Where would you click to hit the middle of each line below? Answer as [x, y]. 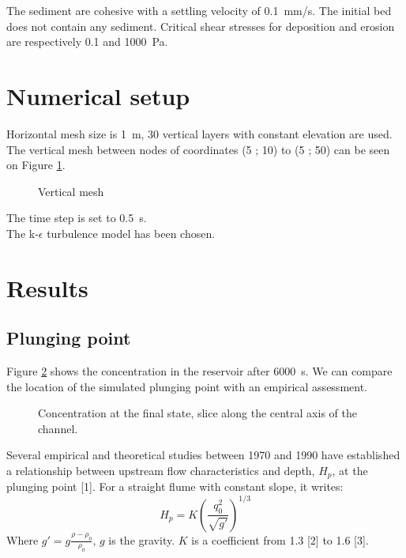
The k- [23, 233]
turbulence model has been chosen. [131, 233]
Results [47, 287]
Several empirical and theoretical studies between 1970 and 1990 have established [203, 455]
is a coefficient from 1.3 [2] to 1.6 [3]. [280, 539]
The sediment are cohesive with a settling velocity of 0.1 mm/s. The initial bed [199, 10]
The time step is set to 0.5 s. [77, 218]
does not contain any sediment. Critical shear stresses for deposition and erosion [201, 26]
